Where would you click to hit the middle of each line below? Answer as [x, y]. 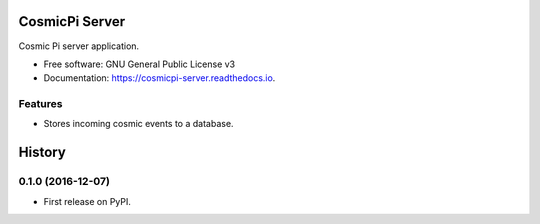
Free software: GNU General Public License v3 [139, 64]
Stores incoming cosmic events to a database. [138, 124]
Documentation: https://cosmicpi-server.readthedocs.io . [159, 78]
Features [40, 104]
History [42, 152]
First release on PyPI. [87, 201]
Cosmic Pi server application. [79, 46]
